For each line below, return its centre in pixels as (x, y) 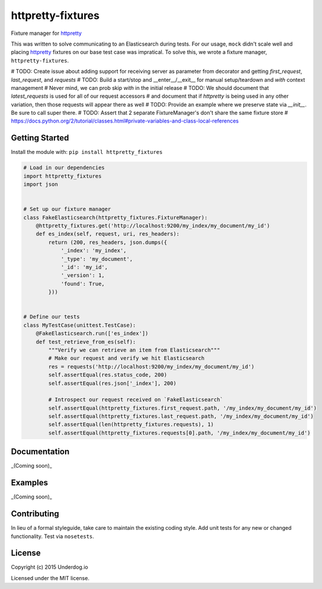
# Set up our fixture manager (67, 209)
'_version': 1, (83, 276)
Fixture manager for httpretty (46, 33)
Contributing (35, 514)
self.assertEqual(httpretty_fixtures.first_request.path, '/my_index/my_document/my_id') (182, 408)
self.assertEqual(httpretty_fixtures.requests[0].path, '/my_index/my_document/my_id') (179, 433)
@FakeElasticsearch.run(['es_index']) (92, 334)
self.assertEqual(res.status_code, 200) (108, 375)
